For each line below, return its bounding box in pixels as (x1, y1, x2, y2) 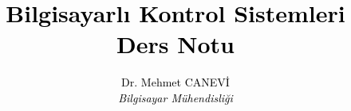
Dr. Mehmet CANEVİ (121, 74, 230, 90)
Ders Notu (116, 28, 235, 60)
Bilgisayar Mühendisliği (118, 89, 233, 105)
